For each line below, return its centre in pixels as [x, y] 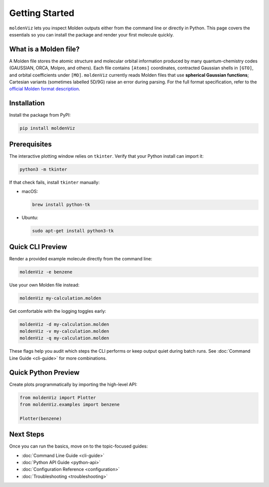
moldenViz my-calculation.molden [61, 298]
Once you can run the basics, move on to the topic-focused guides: [78, 446]
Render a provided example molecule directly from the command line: [81, 258]
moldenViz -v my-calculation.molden [65, 331]
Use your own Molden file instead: [44, 285]
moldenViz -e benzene [46, 272]
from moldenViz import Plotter [58, 397]
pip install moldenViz [47, 128]
